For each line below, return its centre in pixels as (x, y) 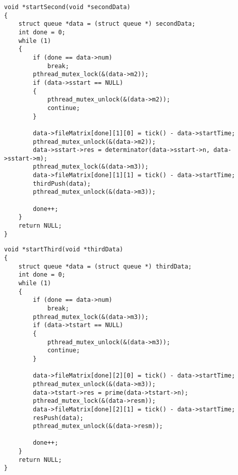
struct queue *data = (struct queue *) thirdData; (105, 266)
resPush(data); (58, 418)
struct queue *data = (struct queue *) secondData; (107, 24)
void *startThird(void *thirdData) (64, 250)
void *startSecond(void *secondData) (67, 7)
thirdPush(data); (62, 183)
